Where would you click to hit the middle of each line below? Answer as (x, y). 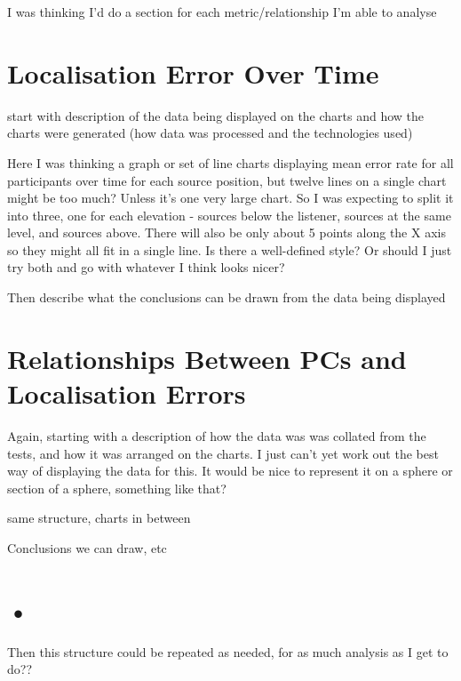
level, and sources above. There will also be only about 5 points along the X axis (227, 232)
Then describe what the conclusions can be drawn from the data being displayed (227, 297)
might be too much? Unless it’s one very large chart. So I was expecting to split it (230, 198)
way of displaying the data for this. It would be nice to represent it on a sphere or (230, 471)
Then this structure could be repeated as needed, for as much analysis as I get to (228, 651)
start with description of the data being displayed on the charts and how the (216, 115)
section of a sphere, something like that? (117, 488)
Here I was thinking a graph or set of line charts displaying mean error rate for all (230, 162)
